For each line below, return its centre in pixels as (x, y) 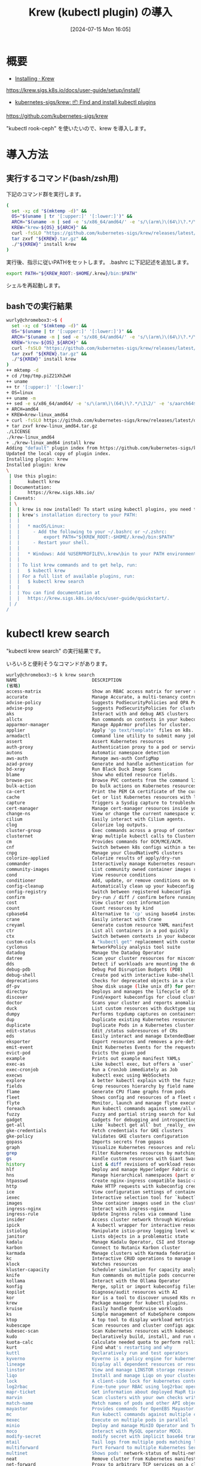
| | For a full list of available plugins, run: (72, 576)
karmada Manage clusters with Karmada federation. (103, 1253)
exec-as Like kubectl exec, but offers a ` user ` (100, 1064)
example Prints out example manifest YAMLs (93, 1058)
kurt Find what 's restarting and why (89, 1348)
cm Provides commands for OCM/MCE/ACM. (95, 842)
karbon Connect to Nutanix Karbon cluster (93, 1248)
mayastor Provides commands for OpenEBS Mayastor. (101, 1409)
